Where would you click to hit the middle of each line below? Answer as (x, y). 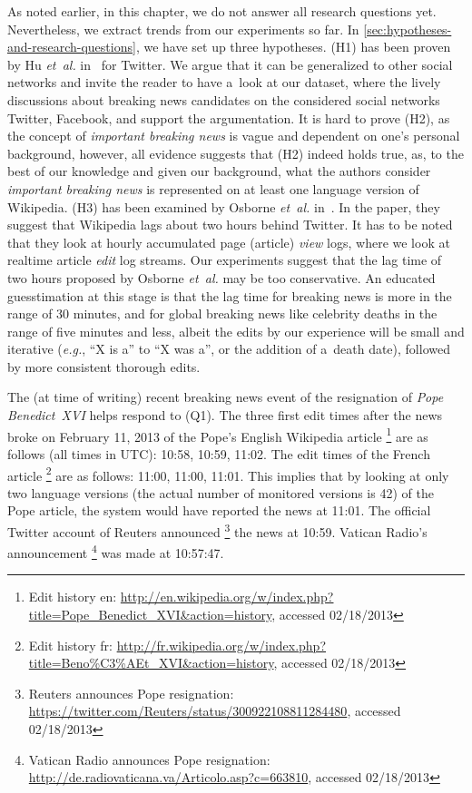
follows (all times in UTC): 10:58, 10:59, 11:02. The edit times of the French (219, 453)
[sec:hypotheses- (408, 29)
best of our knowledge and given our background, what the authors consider (219, 171)
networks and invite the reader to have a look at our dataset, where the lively (224, 82)
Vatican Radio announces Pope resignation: (149, 759)
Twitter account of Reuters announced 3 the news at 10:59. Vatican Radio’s (217, 530)
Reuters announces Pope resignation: (131, 693)
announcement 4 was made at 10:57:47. (116, 551)
